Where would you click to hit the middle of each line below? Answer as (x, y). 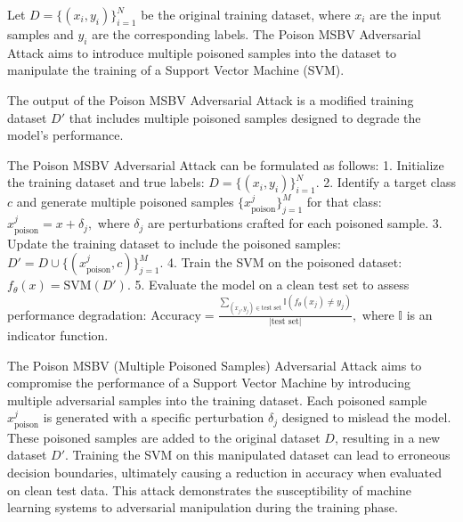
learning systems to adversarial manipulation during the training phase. (203, 507)
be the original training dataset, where (246, 14)
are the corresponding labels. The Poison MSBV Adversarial (256, 34)
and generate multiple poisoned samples (125, 202)
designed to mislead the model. (366, 417)
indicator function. (58, 334)
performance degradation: (77, 314)
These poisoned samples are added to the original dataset (164, 437)
